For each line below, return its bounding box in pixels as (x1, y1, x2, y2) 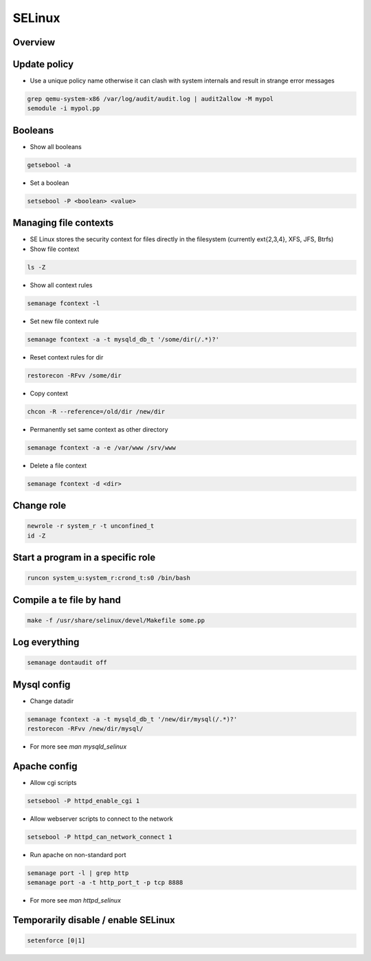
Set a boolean (30, 179, 69, 187)
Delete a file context (30, 461, 87, 470)
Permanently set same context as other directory (30, 425, 168, 433)
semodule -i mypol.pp (27, 104, 100, 113)
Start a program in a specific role (12, 551, 156, 563)
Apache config (12, 760, 78, 773)
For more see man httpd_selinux (30, 896, 122, 905)
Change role (12, 500, 67, 511)
